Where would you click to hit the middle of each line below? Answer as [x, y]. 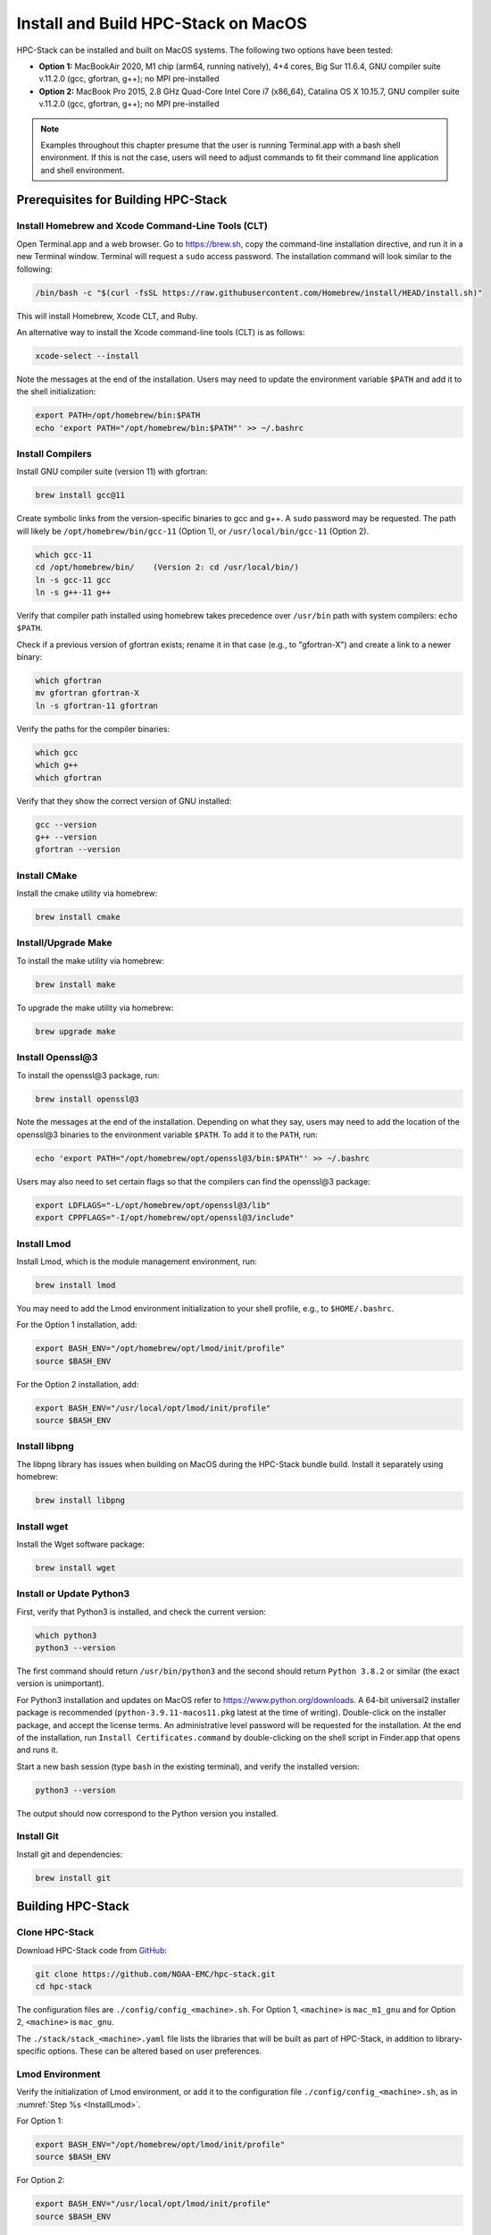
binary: [29, 657]
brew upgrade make [75, 1031]
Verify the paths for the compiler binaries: [93, 729]
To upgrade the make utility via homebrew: [95, 1008]
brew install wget [75, 1568]
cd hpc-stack [64, 1986]
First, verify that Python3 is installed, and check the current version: [141, 1611]
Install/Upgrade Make [64, 943]
